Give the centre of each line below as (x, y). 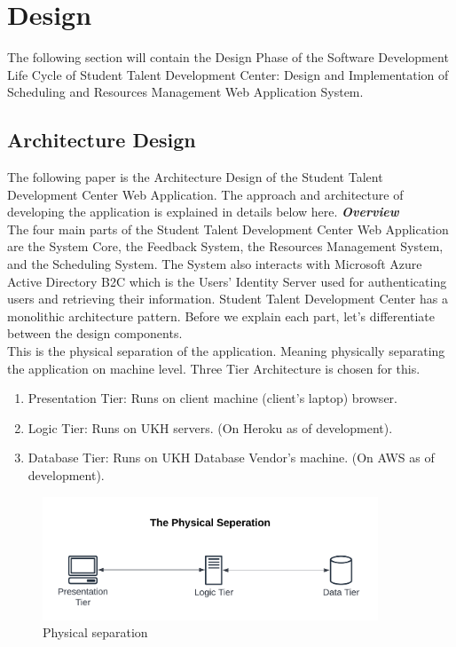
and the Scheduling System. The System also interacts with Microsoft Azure (215, 264)
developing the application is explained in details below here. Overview (203, 212)
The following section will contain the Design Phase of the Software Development (228, 57)
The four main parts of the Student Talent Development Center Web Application (228, 229)
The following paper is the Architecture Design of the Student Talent (195, 177)
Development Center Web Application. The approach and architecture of (205, 194)
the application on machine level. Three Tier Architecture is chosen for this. (214, 368)
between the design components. (95, 333)
